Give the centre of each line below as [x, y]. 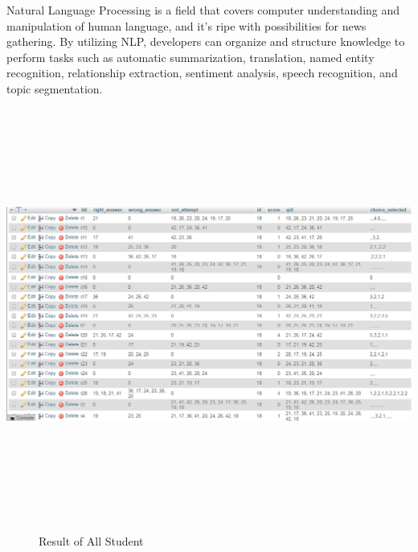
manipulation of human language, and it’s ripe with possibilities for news [186, 25]
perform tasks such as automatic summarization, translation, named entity [191, 57]
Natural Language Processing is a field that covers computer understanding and [203, 10]
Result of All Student [91, 541]
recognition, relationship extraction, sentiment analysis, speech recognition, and [202, 73]
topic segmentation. [55, 88]
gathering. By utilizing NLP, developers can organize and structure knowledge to [206, 41]
